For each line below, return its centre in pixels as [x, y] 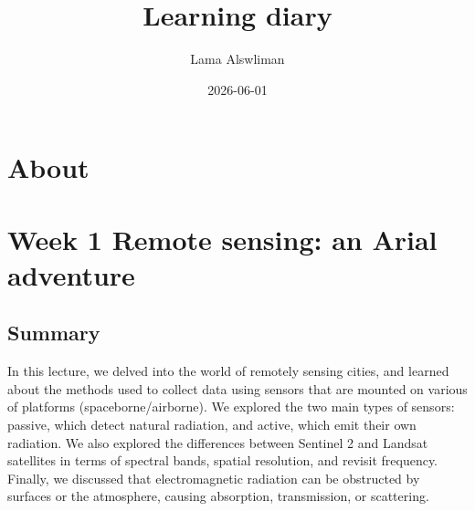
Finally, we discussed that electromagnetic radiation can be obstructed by [214, 478]
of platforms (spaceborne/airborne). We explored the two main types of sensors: [231, 407]
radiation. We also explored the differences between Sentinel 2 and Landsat [218, 442]
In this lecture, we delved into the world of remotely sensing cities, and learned [228, 371]
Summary [54, 333]
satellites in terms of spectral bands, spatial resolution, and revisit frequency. [223, 460]
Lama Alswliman [237, 59]
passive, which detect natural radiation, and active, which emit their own [212, 425]
